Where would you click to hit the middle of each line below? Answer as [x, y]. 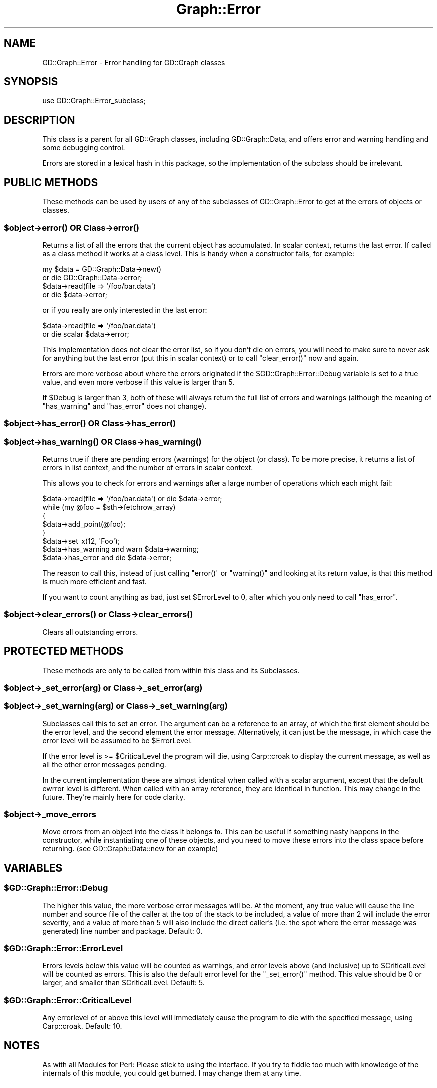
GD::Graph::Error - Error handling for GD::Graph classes [134, 62]
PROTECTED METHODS [64, 651]
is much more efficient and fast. [95, 582]
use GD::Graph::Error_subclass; [94, 101]
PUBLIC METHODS [51, 182]
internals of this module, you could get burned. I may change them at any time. [172, 1073]
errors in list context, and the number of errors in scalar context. [148, 467]
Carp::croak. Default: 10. [82, 1026]
